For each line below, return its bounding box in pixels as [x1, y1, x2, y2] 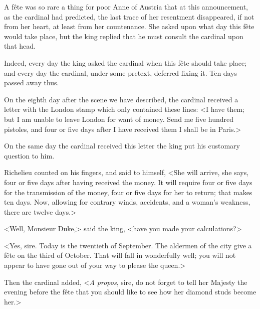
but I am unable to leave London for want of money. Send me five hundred [4, 113, 234, 124]
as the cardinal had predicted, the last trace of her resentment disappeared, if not [4, 11, 254, 22]
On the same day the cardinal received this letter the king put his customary [4, 140, 240, 151]
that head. [4, 41, 36, 51]
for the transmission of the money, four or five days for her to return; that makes [4, 187, 252, 197]
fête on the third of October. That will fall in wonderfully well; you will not [4, 250, 236, 260]
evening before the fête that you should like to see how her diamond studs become [4, 286, 256, 297]
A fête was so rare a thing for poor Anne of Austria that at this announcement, [4, 2, 248, 12]
